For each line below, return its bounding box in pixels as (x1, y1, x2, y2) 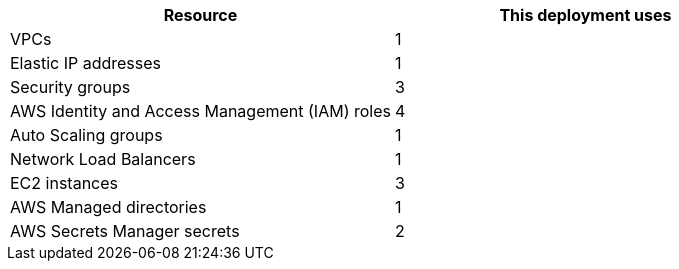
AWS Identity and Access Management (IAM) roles (10, 101, 391, 121)
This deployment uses (499, 5, 672, 25)
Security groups (10, 77, 131, 97)
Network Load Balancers (10, 149, 196, 169)
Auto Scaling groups (10, 125, 163, 145)
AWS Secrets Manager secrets (10, 221, 240, 241)
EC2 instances (10, 173, 118, 193)
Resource (163, 5, 238, 25)
